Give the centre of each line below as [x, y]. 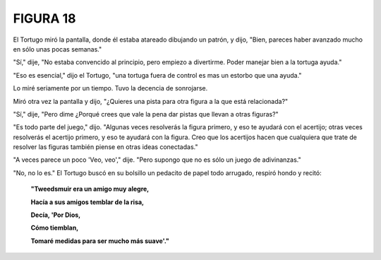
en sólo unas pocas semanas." [58, 49]
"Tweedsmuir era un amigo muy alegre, [90, 189]
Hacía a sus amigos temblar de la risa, [87, 202]
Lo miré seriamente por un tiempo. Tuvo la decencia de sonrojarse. [110, 88]
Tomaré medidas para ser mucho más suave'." [100, 241]
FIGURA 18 [45, 18]
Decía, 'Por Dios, [56, 215]
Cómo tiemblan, [55, 228]
